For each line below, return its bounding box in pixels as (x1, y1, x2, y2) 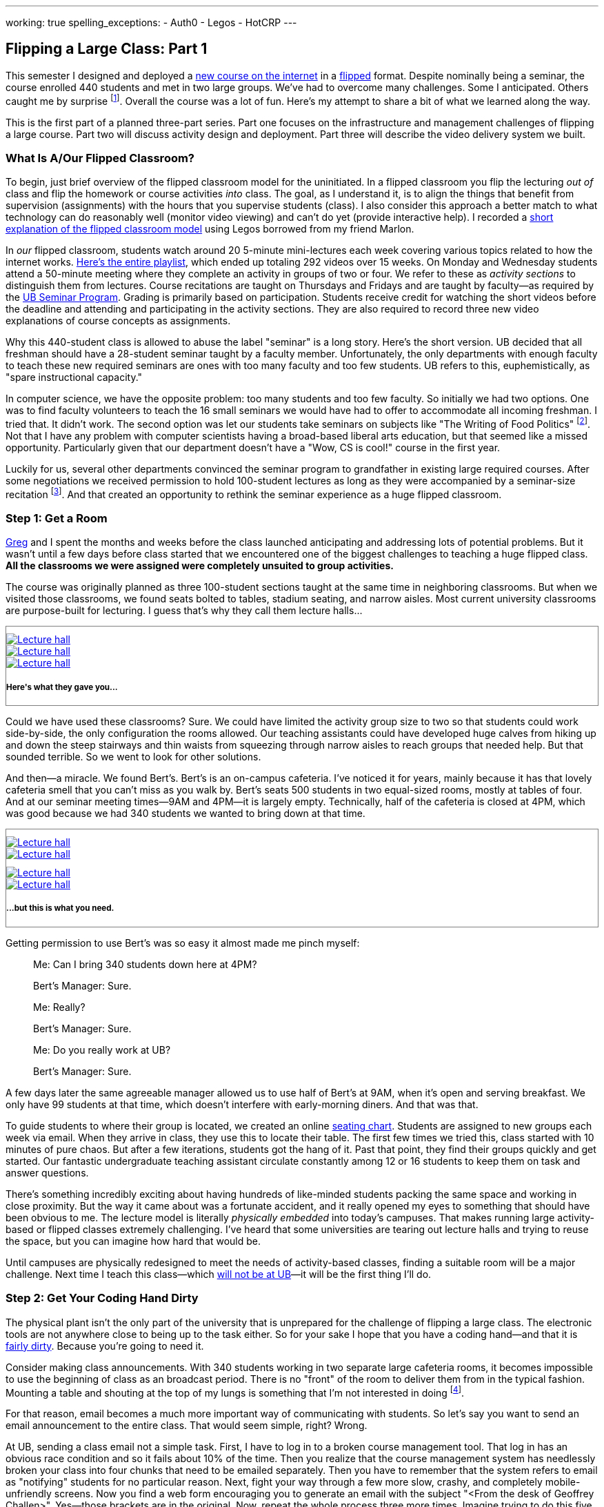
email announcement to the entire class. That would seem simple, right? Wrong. (6, 1419, 368, 1432)
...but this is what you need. (6, 903, 114, 914)
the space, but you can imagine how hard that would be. (6, 1234, 261, 1247)
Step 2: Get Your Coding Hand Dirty (6, 1291, 199, 1306)
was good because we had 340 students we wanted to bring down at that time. (6, 807, 365, 820)
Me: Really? (33, 1001, 85, 1013)
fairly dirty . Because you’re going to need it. (6, 1339, 204, 1352)
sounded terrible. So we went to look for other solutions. (6, 751, 261, 763)
